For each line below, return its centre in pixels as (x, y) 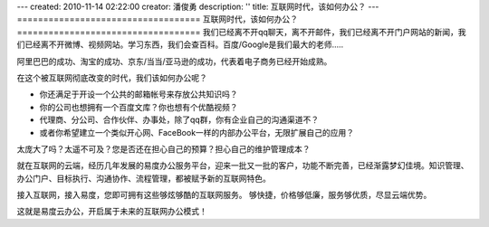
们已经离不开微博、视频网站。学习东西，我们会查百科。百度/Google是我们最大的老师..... (180, 44)
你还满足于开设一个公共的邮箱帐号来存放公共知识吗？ (139, 94)
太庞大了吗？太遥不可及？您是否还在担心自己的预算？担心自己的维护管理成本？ (163, 148)
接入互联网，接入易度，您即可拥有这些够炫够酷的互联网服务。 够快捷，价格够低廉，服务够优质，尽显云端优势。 (224, 195)
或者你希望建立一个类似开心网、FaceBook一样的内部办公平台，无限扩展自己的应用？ (197, 132)
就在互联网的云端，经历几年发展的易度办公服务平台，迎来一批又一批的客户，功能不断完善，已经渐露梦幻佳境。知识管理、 (243, 166)
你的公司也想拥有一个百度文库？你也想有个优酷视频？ (139, 107)
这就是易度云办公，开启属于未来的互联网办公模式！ (112, 212)
